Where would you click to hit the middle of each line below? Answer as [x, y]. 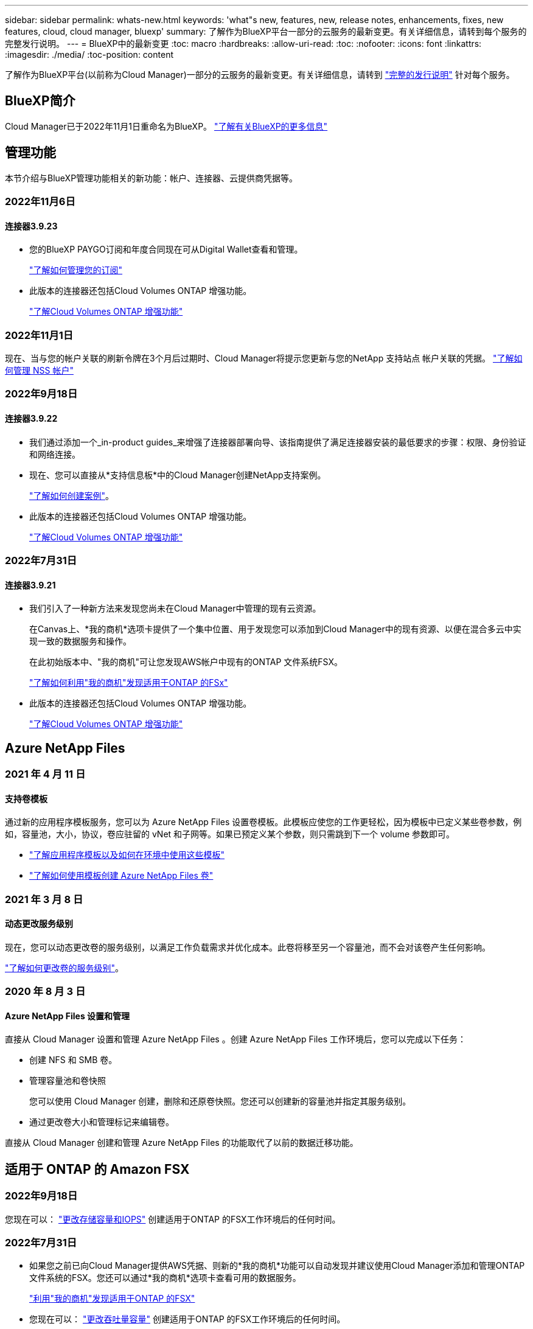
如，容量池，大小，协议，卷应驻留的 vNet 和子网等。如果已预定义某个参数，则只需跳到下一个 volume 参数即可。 [230, 834]
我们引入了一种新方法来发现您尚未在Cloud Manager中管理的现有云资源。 [175, 609]
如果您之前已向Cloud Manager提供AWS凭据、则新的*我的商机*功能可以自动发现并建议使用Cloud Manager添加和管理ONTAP [277, 1266]
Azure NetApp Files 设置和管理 [68, 1016]
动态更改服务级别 [39, 924]
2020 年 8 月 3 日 [45, 992]
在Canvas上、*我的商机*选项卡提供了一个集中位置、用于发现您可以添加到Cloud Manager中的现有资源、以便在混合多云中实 [275, 629]
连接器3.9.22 [31, 419]
